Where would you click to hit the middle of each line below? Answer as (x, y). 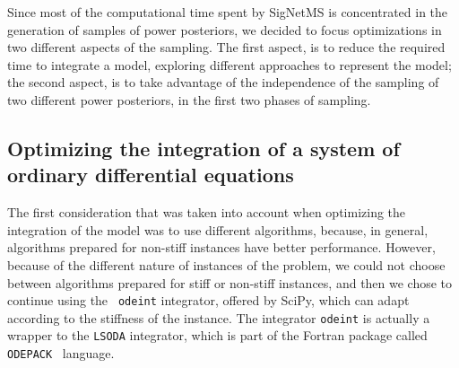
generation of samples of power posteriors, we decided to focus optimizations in (225, 29)
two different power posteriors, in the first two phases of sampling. (189, 99)
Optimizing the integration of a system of (204, 148)
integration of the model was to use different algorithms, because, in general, (218, 229)
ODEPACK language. (61, 353)
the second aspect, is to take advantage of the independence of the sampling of (223, 82)
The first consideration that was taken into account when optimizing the (207, 212)
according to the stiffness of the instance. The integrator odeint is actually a (219, 317)
